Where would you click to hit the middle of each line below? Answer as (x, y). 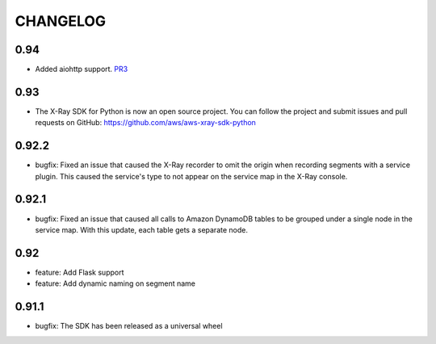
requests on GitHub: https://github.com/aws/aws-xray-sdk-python (145, 123)
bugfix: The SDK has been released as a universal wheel (129, 326)
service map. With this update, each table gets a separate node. (141, 229)
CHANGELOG (61, 21)
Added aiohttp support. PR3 (82, 69)
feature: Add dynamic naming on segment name (115, 283)
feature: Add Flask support (80, 272)
